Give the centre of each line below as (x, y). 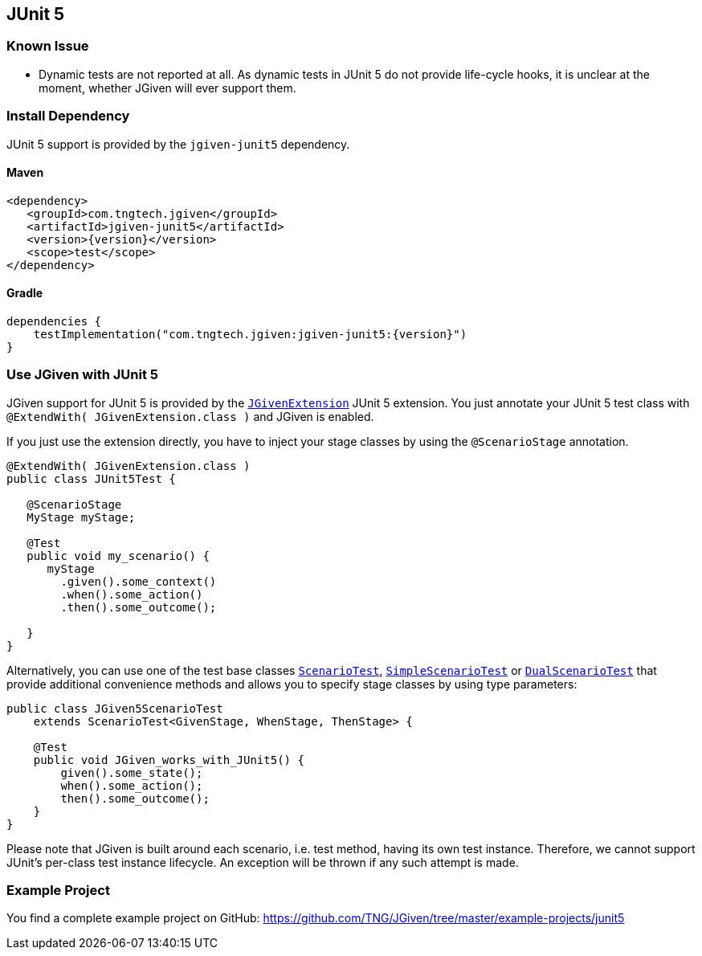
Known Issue (48, 46)
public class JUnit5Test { (91, 478)
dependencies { (54, 321)
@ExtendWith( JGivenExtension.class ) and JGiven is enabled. (190, 416)
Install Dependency (68, 116)
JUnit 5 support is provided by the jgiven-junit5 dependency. (178, 144)
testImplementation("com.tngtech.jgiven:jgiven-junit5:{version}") (250, 334)
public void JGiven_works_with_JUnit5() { (169, 760)
